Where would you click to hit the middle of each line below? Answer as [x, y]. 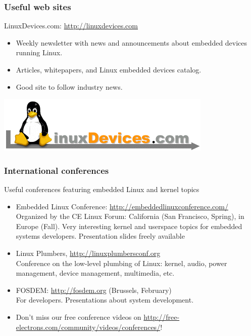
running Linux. [39, 52]
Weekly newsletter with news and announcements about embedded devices [132, 42]
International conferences [57, 170]
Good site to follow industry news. [69, 86]
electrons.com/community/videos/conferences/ [88, 327]
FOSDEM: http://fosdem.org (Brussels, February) [94, 290]
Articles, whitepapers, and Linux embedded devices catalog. [109, 69]
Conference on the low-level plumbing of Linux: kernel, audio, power [121, 263]
